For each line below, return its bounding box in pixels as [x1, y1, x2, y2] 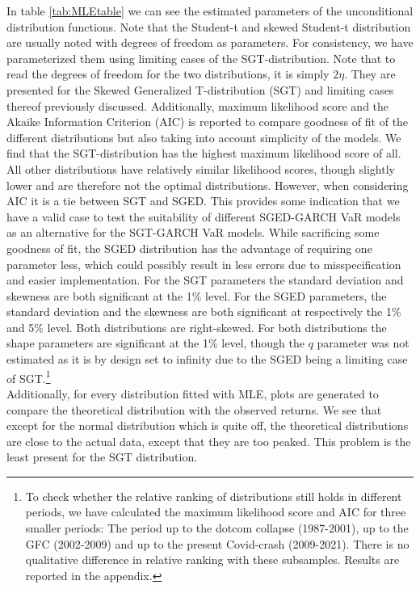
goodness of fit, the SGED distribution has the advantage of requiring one [6, 239, 372, 256]
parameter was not [317, 334, 409, 351]
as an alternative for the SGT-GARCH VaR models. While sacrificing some [6, 224, 380, 241]
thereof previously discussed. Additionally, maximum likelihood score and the [6, 97, 389, 114]
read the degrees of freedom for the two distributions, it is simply [6, 65, 330, 82]
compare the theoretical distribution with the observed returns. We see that [6, 401, 382, 418]
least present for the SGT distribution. [6, 448, 198, 465]
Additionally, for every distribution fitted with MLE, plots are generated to [6, 385, 379, 402]
